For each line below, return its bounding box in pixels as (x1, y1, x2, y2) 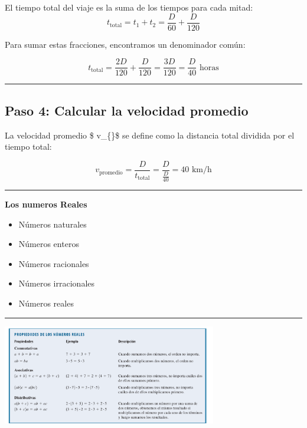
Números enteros (18, 238, 79, 250)
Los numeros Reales (5, 197, 87, 210)
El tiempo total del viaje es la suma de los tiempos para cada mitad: (5, 1, 253, 13)
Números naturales (18, 218, 87, 230)
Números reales (18, 297, 74, 309)
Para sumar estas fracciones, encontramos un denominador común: (5, 38, 246, 50)
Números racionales (18, 257, 89, 269)
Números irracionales (18, 277, 95, 289)
